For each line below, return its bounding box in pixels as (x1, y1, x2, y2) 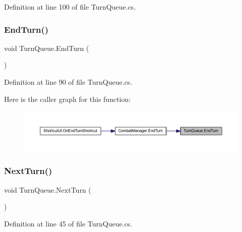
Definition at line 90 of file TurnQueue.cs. (4, 77, 133, 87)
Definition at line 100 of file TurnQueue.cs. (4, 2, 136, 12)
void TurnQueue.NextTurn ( (4, 184, 91, 195)
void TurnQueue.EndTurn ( (4, 42, 89, 53)
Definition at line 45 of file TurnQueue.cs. (4, 218, 133, 228)
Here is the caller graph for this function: (4, 93, 131, 104)
